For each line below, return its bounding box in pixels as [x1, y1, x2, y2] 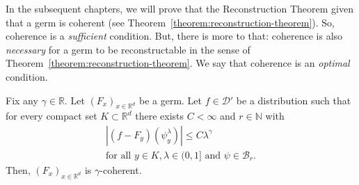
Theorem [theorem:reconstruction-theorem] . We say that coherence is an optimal [6, 56, 350, 70]
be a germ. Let [138, 92, 202, 107]
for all [106, 151, 131, 161]
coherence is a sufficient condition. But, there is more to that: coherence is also [6, 29, 343, 43]
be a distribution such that [236, 92, 351, 107]
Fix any [6, 92, 38, 107]
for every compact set [6, 108, 97, 123]
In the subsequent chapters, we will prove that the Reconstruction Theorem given [6, 1, 353, 15]
